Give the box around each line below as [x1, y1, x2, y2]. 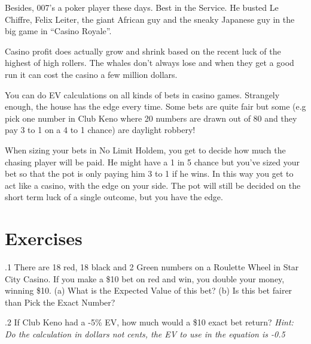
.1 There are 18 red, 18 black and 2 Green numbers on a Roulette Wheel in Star [5, 261, 299, 273]
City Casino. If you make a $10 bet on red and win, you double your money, [5, 272, 285, 285]
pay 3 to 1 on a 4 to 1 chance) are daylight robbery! [5, 123, 196, 136]
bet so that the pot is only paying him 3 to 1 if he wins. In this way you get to [5, 167, 294, 180]
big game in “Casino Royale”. [5, 25, 112, 37]
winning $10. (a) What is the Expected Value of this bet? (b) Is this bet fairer [5, 284, 292, 297]
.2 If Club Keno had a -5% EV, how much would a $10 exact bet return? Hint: [5, 316, 294, 328]
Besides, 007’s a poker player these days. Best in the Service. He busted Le [5, 1, 279, 13]
